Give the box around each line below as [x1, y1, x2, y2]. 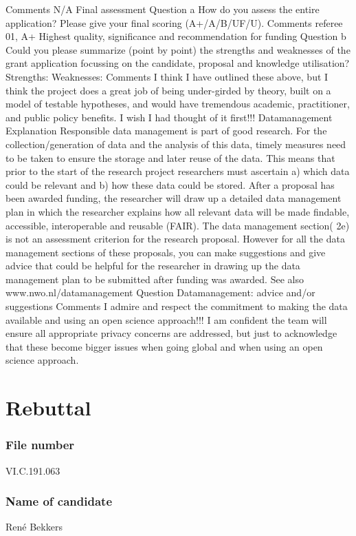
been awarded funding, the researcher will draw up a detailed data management [5, 191, 342, 205]
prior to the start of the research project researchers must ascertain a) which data [5, 164, 350, 178]
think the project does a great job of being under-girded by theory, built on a [5, 83, 331, 97]
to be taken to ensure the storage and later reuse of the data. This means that [5, 150, 335, 165]
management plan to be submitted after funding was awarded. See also [5, 271, 304, 286]
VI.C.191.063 [5, 463, 60, 477]
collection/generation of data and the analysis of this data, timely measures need [5, 136, 346, 151]
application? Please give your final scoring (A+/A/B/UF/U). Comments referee [5, 15, 343, 30]
